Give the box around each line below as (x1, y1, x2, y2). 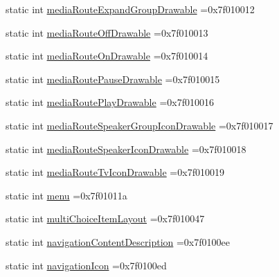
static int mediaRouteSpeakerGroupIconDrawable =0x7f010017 (6, 118, 273, 132)
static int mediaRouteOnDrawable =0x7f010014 (6, 48, 208, 63)
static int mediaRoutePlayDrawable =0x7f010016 (6, 95, 214, 109)
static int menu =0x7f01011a (6, 188, 127, 202)
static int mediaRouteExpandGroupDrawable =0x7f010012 (6, 2, 255, 16)
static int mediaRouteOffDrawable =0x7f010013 (6, 25, 208, 39)
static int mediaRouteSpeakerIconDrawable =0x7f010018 (6, 141, 246, 156)
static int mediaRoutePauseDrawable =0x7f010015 (6, 71, 220, 86)
